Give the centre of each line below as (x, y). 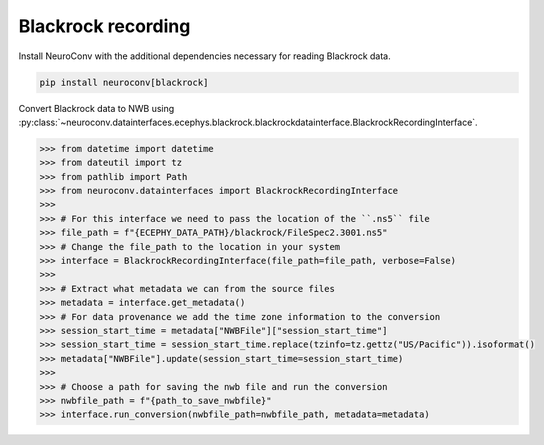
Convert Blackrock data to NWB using (96, 108)
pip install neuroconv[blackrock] (124, 82)
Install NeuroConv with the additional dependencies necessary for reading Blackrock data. (204, 56)
